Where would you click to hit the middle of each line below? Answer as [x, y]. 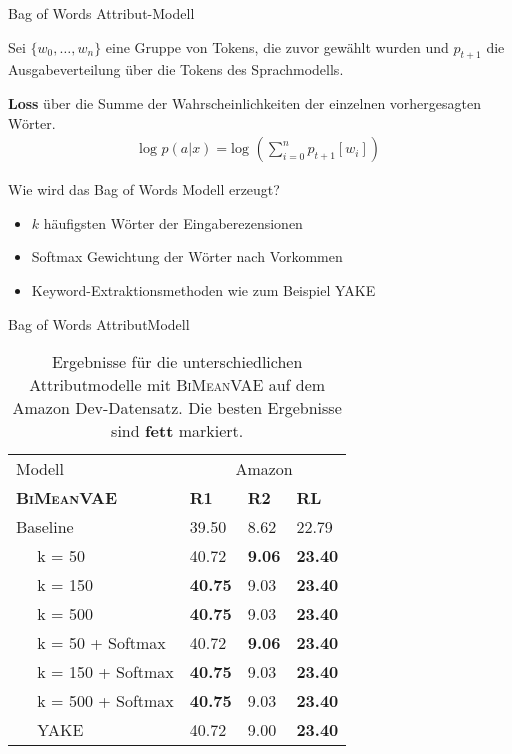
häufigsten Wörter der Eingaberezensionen [173, 222]
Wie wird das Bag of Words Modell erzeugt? [144, 189]
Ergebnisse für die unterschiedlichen [177, 362]
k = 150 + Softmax [105, 672]
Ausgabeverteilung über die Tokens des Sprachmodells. [176, 69]
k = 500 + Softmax [105, 701]
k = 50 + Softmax [101, 643]
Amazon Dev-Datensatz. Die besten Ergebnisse [177, 408]
